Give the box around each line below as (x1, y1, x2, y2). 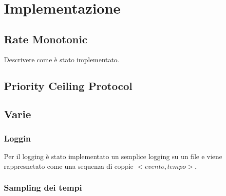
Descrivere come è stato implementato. (4, 54, 119, 64)
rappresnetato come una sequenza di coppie (4, 160, 133, 171)
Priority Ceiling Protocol (4, 78, 132, 93)
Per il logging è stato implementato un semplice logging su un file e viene (4, 151, 223, 161)
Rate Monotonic (4, 31, 88, 46)
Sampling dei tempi (4, 181, 82, 194)
